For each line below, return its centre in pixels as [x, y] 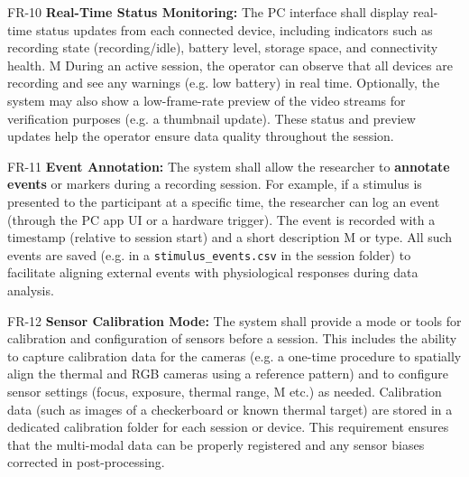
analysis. [31, 290]
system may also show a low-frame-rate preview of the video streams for [207, 100]
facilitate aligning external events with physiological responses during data [213, 272]
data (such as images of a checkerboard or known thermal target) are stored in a [230, 409]
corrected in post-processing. [86, 462]
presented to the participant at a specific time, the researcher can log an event [224, 201]
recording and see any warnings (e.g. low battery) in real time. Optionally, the [224, 83]
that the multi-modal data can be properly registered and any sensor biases [216, 444]
